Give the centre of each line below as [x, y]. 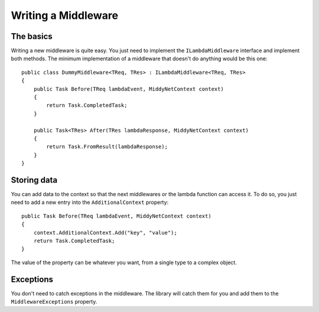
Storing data [34, 180]
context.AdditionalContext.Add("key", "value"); [105, 233]
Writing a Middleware [64, 15]
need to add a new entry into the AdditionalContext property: [90, 202]
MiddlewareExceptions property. [54, 302]
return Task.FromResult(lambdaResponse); [107, 147]
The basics [32, 36]
